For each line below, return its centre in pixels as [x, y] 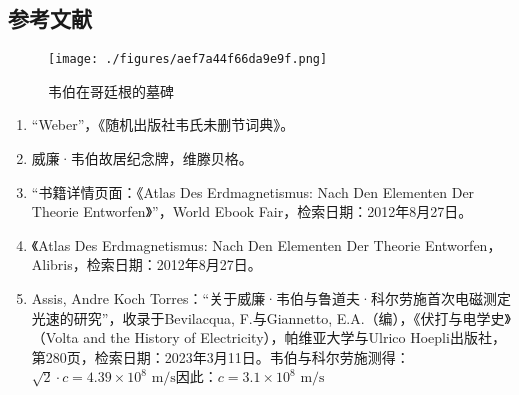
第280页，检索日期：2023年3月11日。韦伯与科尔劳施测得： [220, 356]
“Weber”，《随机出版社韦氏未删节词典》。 [163, 124]
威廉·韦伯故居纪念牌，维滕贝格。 [142, 158]
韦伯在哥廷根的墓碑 [111, 90]
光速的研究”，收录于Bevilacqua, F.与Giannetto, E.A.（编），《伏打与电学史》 [271, 317]
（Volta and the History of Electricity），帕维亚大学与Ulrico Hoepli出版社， [268, 337]
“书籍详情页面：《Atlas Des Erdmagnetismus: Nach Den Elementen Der [253, 191]
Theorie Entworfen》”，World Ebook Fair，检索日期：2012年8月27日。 [252, 211]
